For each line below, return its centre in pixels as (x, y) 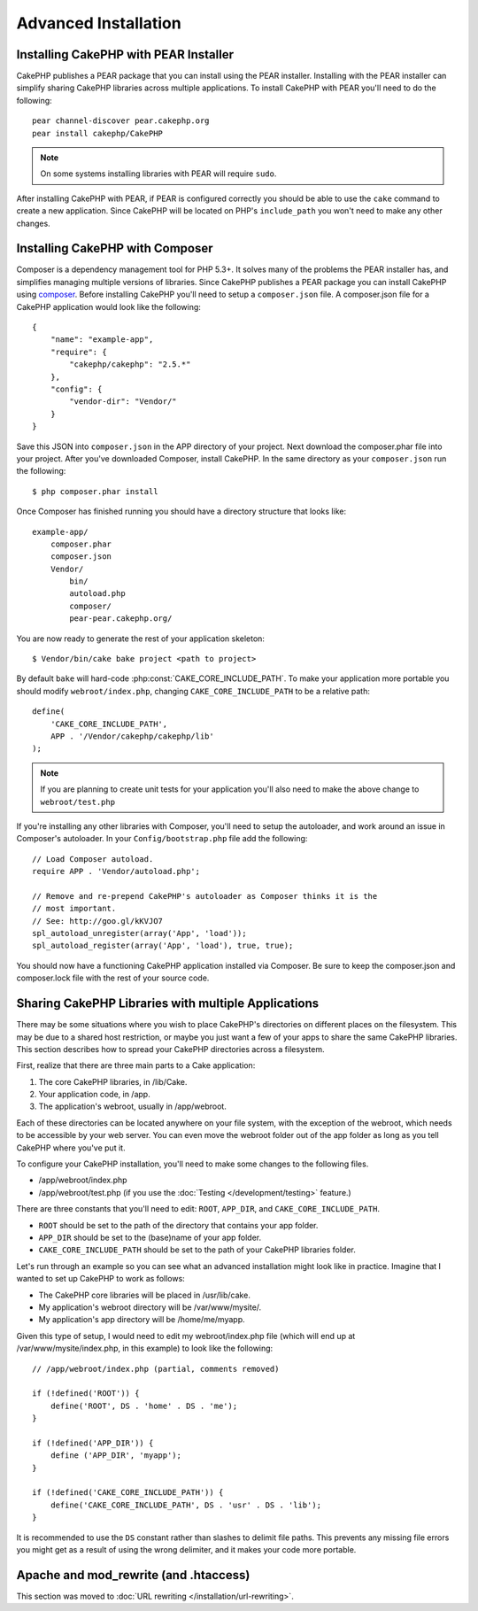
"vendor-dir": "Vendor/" (123, 402)
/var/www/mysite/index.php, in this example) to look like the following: (145, 1348)
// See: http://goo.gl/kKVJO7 (98, 921)
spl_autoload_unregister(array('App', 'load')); (139, 933)
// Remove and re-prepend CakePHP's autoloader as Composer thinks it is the (205, 896)
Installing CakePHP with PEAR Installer (125, 54)
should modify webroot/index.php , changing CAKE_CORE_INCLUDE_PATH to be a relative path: (193, 691)
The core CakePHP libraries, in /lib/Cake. (113, 1081)
